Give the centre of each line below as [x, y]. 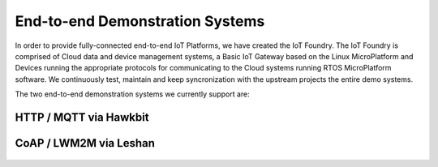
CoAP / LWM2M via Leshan [85, 143]
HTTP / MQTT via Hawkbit [82, 117]
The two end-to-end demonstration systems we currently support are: [133, 94]
